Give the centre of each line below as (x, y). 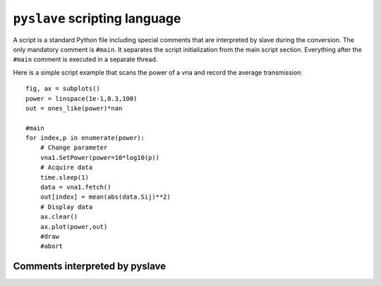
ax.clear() (59, 217)
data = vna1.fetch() (75, 187)
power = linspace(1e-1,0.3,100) (81, 98)
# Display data (66, 207)
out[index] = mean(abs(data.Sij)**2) (105, 197)
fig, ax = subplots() (63, 89)
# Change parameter (74, 148)
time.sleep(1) (65, 177)
